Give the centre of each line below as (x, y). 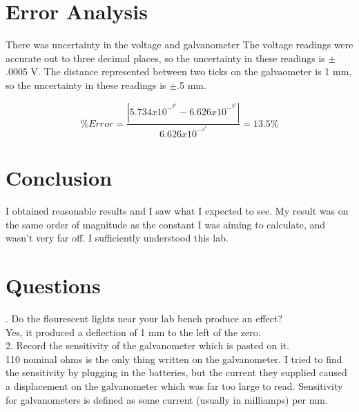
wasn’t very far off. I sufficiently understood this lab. (117, 238)
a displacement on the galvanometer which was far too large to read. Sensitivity (174, 385)
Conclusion (59, 178)
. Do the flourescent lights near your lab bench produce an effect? (144, 318)
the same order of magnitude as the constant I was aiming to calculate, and (166, 224)
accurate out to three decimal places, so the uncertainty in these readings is (165, 58)
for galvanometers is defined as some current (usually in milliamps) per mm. (167, 399)
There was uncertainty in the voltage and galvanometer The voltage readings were (179, 45)
